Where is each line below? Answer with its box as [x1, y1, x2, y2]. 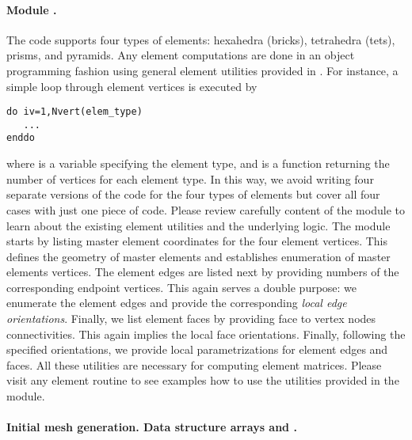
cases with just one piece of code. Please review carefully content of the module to [6, 201, 405, 218]
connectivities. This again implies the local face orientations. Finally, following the [6, 325, 406, 342]
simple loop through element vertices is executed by [6, 78, 257, 94]
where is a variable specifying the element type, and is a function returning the [6, 155, 390, 172]
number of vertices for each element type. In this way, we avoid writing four [6, 170, 374, 187]
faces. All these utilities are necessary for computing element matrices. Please [6, 356, 382, 373]
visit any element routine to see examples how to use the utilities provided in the [6, 372, 399, 389]
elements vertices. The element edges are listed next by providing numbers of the [6, 264, 399, 280]
